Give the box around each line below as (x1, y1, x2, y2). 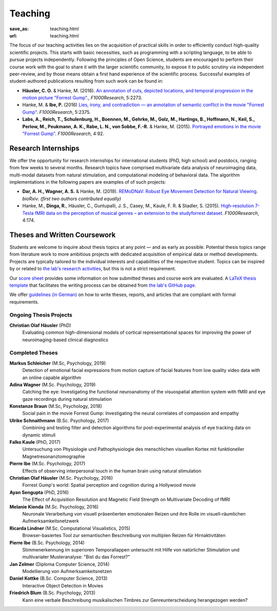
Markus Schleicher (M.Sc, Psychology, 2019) (9, 360, 106, 366)
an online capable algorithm (22, 375, 82, 381)
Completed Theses (9, 349, 58, 357)
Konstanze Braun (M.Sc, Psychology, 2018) (9, 403, 103, 409)
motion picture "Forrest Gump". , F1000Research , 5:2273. (22, 95, 143, 101)
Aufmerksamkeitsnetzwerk (22, 518, 80, 524)
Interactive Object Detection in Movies (22, 582, 104, 588)
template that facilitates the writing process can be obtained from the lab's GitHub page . (9, 282, 196, 288)
